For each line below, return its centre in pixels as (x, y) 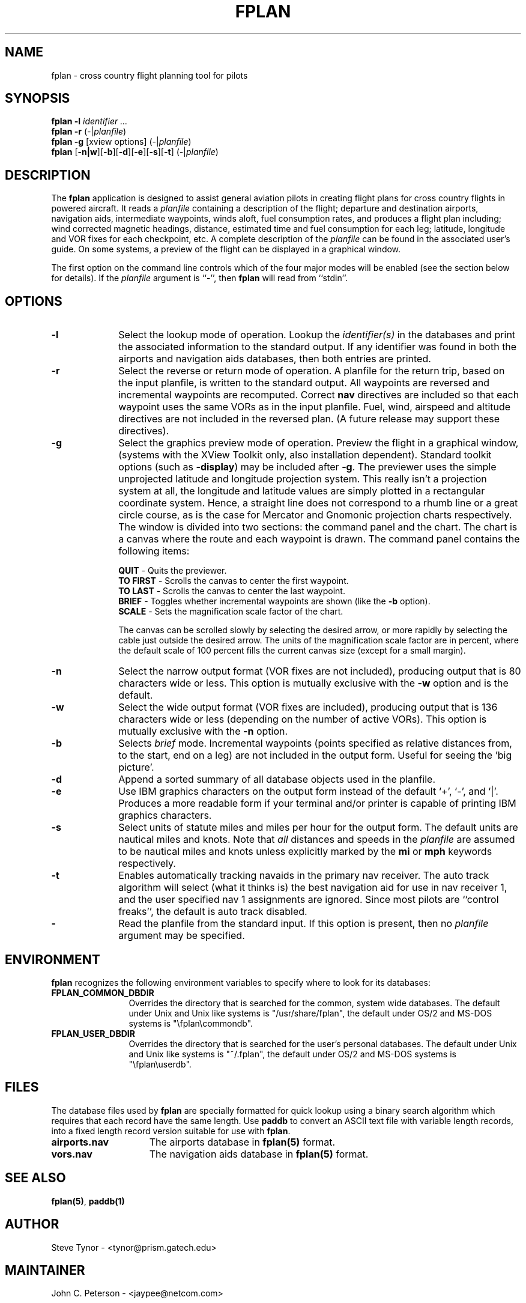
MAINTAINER (45, 1270)
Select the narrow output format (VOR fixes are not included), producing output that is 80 (320, 671)
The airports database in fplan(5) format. (242, 1142)
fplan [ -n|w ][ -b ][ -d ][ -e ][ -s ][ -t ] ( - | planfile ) (135, 152)
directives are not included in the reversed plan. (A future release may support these (309, 419)
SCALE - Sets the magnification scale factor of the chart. (231, 612)
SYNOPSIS (38, 99)
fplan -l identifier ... (89, 121)
